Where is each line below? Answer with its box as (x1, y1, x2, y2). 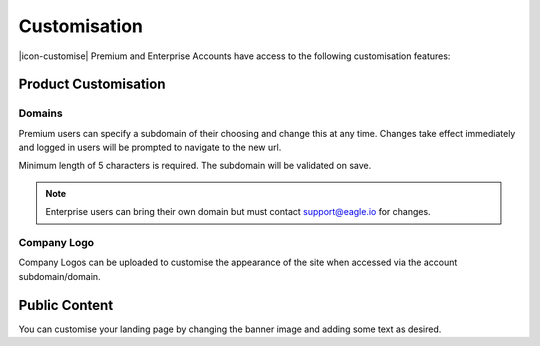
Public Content (18, 296, 114, 314)
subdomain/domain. (18, 270, 101, 282)
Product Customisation (18, 76, 166, 93)
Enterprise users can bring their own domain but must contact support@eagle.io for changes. (45, 206, 431, 218)
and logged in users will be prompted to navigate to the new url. (18, 141, 282, 154)
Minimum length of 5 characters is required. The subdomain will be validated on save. (18, 160, 372, 172)
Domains (18, 106, 64, 120)
